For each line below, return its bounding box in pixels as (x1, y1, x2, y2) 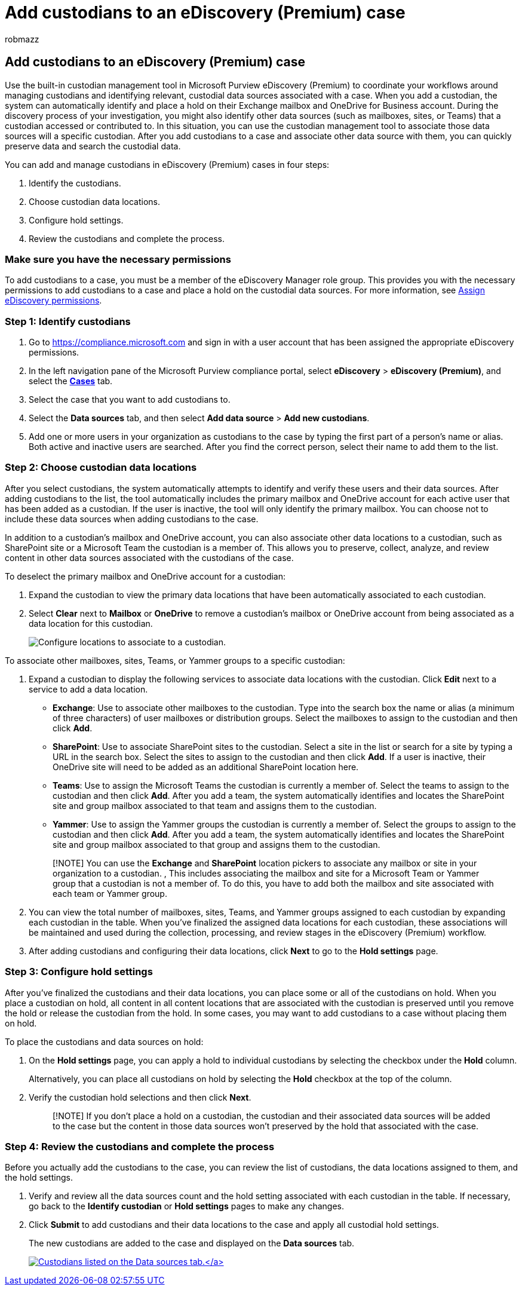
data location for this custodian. (29, 618, 153, 629)
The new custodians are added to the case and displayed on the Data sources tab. (29, 1238, 355, 1249)
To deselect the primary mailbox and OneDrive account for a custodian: (5, 571, 286, 581)
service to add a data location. (29, 684, 148, 694)
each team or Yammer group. (53, 888, 167, 899)
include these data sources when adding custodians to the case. (5, 513, 259, 524)
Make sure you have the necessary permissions (5, 253, 231, 265)
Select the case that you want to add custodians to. (29, 394, 231, 405)
